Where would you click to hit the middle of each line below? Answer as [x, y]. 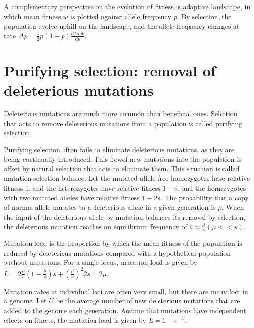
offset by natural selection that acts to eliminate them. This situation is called [122, 168]
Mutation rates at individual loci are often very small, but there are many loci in [126, 291]
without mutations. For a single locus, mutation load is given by [101, 262]
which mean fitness [32, 16]
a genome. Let [25, 301]
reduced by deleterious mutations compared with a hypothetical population [118, 252]
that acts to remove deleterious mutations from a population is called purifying [123, 123]
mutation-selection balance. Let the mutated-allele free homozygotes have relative [127, 178]
